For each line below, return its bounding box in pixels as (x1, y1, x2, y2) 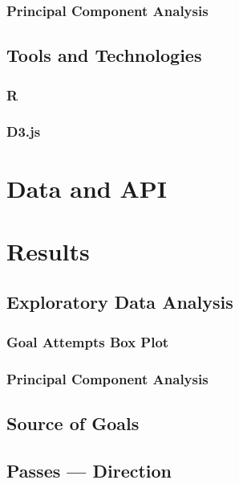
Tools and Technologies (6, 43, 202, 68)
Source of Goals (6, 410, 140, 435)
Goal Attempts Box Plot (6, 331, 169, 351)
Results (6, 234, 90, 267)
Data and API (6, 171, 167, 204)
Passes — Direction (6, 457, 172, 482)
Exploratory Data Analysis (6, 289, 233, 314)
